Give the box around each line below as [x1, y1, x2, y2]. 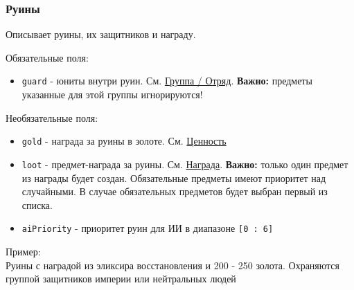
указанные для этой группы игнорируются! [21, 87, 203, 102]
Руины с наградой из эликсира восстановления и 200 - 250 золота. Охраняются [6, 257, 340, 272]
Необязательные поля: [6, 110, 98, 125]
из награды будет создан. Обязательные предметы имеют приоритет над [21, 170, 326, 185]
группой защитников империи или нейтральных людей [6, 271, 236, 286]
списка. [21, 197, 53, 212]
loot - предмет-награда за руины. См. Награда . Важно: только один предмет [21, 156, 348, 171]
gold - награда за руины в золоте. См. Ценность [21, 134, 227, 148]
